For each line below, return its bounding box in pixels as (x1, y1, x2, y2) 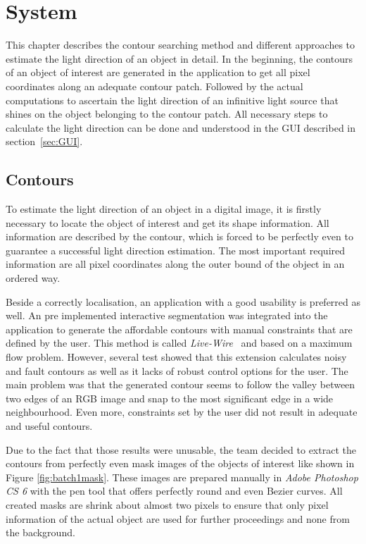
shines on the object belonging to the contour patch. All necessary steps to (6, 106, 328, 121)
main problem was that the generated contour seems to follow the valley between (6, 377, 355, 392)
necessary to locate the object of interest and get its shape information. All (6, 215, 329, 230)
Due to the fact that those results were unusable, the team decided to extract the (6, 442, 356, 457)
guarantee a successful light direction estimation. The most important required (6, 242, 346, 257)
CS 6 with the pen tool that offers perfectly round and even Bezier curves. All (6, 483, 343, 498)
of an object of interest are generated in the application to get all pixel (6, 65, 310, 80)
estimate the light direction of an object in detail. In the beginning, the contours (6, 51, 353, 66)
